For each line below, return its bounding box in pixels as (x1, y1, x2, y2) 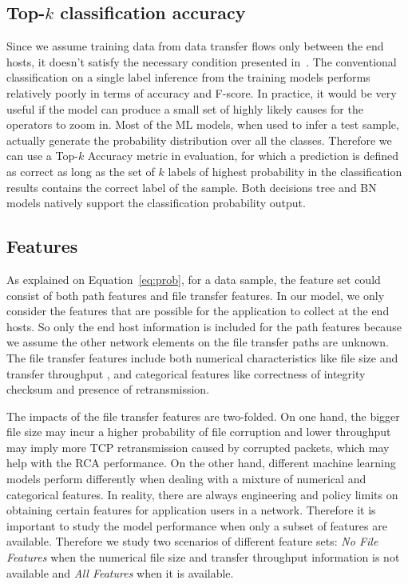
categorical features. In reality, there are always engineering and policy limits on (6, 486, 398, 502)
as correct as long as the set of (6, 162, 155, 179)
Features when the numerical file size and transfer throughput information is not (6, 549, 400, 566)
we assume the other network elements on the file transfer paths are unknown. (6, 334, 389, 350)
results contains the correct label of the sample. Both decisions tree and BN (6, 178, 377, 195)
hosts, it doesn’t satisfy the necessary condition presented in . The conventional (6, 53, 397, 70)
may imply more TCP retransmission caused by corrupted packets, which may (6, 438, 390, 455)
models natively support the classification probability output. (6, 194, 306, 211)
